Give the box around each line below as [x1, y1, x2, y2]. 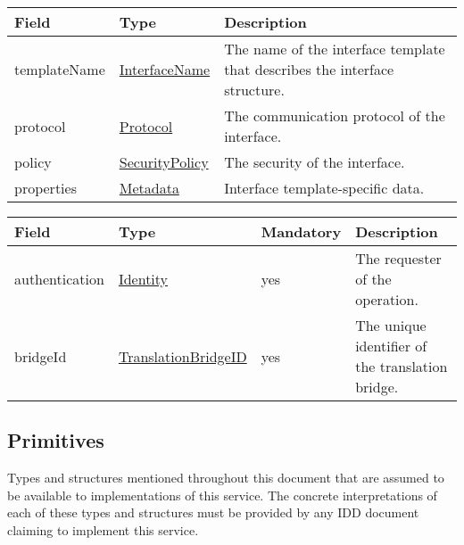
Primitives [7, 426, 104, 454]
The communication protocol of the [224, 105, 445, 126]
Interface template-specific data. [224, 178, 425, 198]
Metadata [119, 178, 179, 198]
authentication [14, 268, 104, 289]
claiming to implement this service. [7, 520, 199, 539]
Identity [118, 268, 169, 289]
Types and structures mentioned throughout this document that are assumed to [7, 468, 444, 487]
